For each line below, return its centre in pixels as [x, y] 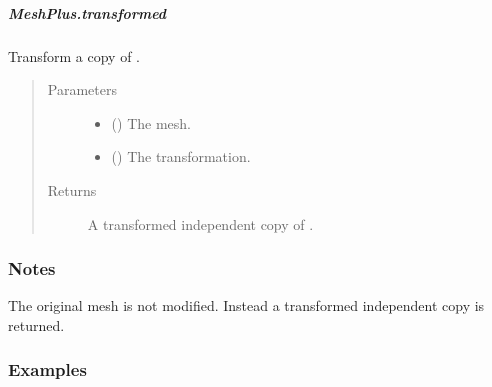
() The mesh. [151, 122]
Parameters [82, 89]
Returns [72, 189]
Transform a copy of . [74, 55]
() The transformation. [181, 156]
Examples [47, 369]
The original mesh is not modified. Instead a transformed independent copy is [246, 305]
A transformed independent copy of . [200, 223]
